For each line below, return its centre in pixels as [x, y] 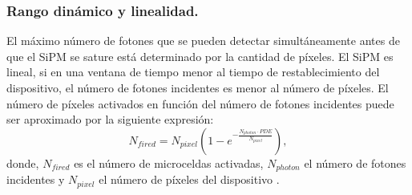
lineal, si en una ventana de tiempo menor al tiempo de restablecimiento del [193, 72]
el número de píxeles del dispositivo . [189, 179]
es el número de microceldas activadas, [169, 162]
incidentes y [36, 179]
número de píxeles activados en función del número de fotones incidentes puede [200, 103]
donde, [23, 162]
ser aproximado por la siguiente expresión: [110, 119]
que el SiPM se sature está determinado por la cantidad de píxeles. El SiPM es [200, 56]
